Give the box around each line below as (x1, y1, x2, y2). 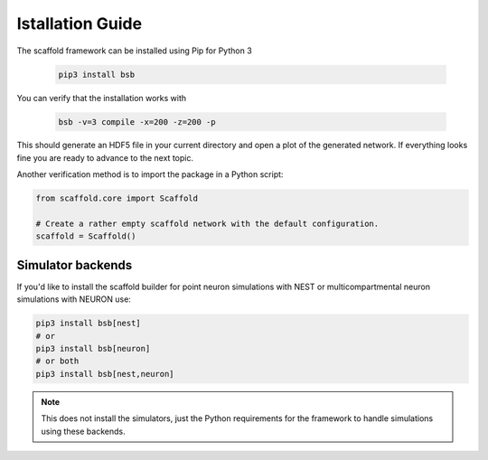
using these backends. (41, 426, 126, 437)
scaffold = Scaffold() (35, 231, 136, 241)
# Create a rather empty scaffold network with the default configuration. (35, 219, 380, 230)
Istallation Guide (16, 14, 143, 33)
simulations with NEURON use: (16, 294, 131, 305)
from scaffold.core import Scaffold (35, 193, 199, 203)
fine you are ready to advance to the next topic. (16, 152, 194, 163)
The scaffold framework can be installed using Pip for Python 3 (16, 45, 252, 56)
